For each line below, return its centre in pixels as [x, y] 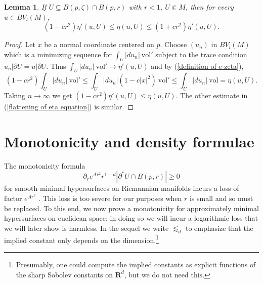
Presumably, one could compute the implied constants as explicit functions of [136, 264]
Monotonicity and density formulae [129, 141]
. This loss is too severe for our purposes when [110, 198]
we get [62, 95]
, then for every [209, 7]
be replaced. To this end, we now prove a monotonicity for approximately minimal [131, 208]
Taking [15, 95]
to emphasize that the [219, 228]
